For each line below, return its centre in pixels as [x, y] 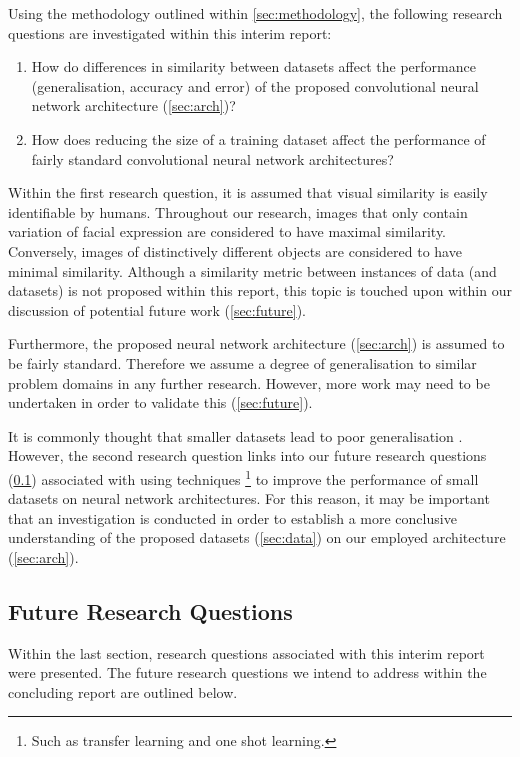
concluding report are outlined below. [123, 691]
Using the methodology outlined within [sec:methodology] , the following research [255, 13]
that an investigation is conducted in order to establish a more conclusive [232, 517]
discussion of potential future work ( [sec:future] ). [157, 309]
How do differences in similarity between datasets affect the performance [253, 66]
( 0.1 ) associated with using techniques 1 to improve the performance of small [243, 477]
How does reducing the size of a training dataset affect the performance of [258, 138]
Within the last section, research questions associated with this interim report [246, 652]
